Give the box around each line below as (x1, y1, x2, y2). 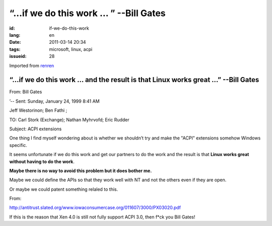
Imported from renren (9, 62, 54, 68)
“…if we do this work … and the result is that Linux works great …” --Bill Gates (9, 76, 259, 84)
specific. (9, 142, 28, 148)
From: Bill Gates (9, 89, 42, 95)
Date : (9, 39, 21, 45)
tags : (9, 46, 21, 52)
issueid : (9, 53, 27, 59)
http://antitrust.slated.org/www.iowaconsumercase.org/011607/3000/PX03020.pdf (9, 204, 181, 211)
